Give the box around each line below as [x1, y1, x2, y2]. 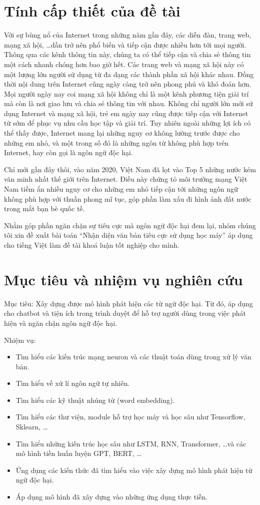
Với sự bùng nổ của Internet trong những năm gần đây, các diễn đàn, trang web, [4, 30, 251, 40]
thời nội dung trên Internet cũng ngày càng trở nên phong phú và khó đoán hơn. [4, 79, 251, 89]
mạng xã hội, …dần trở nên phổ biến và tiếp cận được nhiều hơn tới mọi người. [4, 39, 246, 50]
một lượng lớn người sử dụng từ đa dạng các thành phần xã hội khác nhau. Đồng [4, 69, 254, 79]
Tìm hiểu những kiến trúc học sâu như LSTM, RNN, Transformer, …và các [15, 438, 246, 448]
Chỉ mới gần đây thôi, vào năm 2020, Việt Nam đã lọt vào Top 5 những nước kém [4, 164, 256, 174]
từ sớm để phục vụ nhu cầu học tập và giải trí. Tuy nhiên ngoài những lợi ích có [4, 118, 251, 128]
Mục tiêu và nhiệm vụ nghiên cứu [4, 269, 243, 289]
